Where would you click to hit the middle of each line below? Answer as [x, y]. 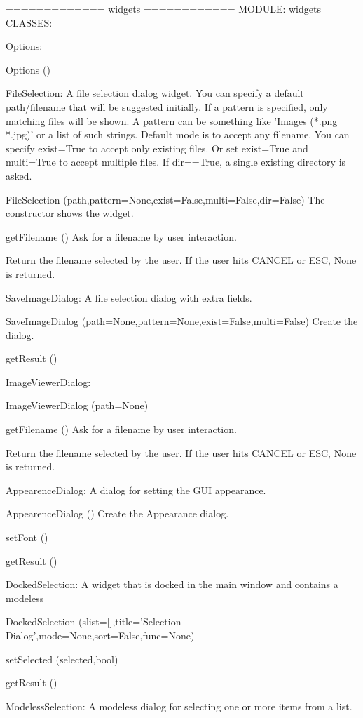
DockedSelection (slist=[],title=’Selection [94, 621]
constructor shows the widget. [70, 213]
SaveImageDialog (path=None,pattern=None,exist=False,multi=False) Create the [182, 321]
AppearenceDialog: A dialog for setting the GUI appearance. [136, 490]
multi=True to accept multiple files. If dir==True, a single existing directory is [176, 162]
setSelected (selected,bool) [62, 659]
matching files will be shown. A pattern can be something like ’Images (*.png [172, 120]
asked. [19, 175]
